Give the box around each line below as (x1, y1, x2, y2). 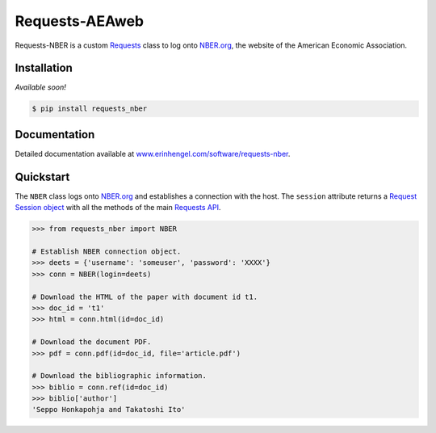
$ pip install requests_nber (31, 104, 148, 113)
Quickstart (15, 170, 70, 183)
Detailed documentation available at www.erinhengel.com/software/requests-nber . (15, 149, 291, 158)
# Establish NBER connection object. (31, 247, 182, 256)
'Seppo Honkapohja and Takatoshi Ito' (31, 405, 186, 414)
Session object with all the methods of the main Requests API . (15, 203, 221, 212)
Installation (15, 61, 73, 75)
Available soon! (15, 82, 66, 92)
